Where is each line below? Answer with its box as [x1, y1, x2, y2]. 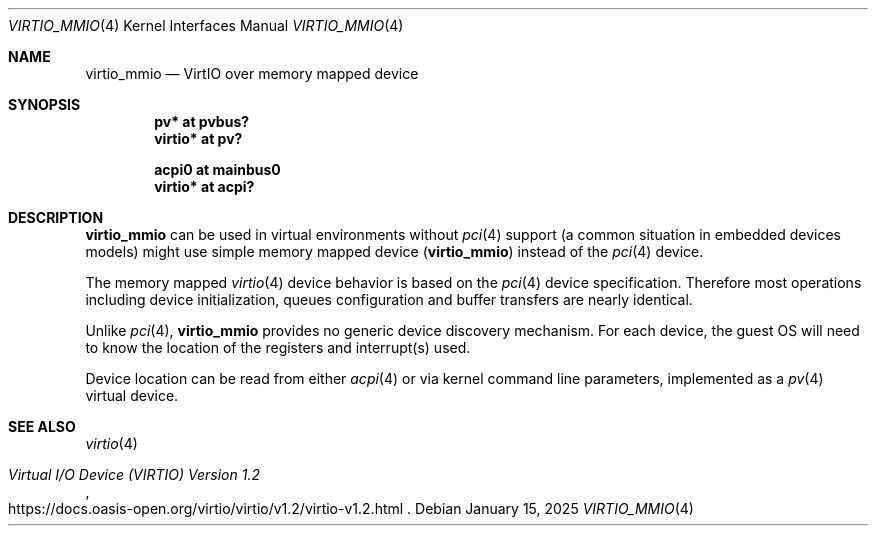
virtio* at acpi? [154, 178, 255, 195]
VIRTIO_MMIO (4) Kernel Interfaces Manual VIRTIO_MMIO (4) [8, 17, 404, 34]
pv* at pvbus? [154, 113, 250, 130]
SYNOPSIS [8, 96, 81, 113]
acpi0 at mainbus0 [154, 161, 281, 178]
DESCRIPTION [8, 209, 104, 226]
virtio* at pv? [154, 130, 243, 147]
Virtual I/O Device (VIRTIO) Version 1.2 [8, 466, 260, 483]
